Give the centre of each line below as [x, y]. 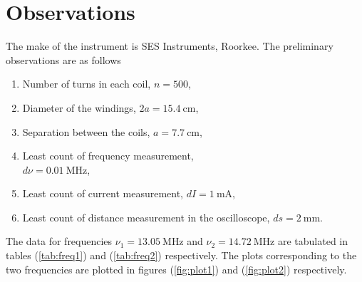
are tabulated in [313, 241]
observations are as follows [63, 59]
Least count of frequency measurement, [108, 156]
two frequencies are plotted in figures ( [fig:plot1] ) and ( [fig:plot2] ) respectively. [176, 269]
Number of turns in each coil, [87, 84]
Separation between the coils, [86, 131]
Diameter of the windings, [79, 107]
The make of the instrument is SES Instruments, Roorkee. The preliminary [170, 46]
